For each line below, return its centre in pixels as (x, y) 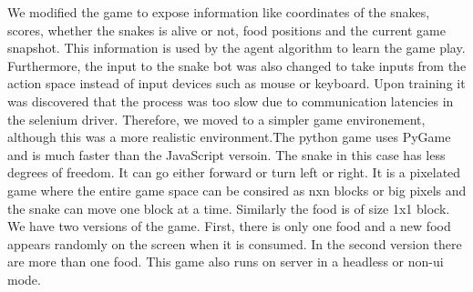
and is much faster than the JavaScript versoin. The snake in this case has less (226, 154)
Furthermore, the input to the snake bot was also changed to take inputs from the (237, 65)
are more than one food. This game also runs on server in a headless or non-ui (226, 262)
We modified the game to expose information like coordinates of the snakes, (219, 12)
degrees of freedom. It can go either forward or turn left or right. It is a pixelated (234, 172)
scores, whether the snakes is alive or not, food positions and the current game (226, 30)
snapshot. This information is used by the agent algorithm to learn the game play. (236, 48)
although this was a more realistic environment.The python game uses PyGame (229, 137)
